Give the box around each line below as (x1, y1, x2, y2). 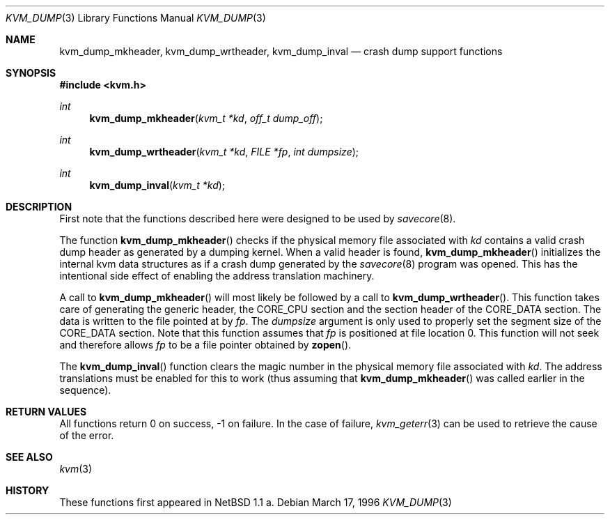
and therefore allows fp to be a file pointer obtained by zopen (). (59, 339, 352, 351)
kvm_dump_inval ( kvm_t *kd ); (89, 179, 226, 191)
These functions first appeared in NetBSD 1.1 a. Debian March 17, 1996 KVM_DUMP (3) (59, 496, 452, 508)
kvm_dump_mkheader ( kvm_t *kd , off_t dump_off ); (89, 112, 323, 124)
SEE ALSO (6, 451, 53, 463)
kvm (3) (59, 463, 93, 475)
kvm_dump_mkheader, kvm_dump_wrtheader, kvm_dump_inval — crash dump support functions (59, 45, 503, 57)
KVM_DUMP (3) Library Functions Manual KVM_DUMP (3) (6, 12, 266, 24)
